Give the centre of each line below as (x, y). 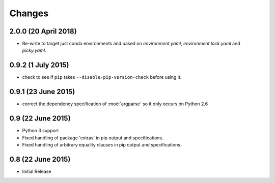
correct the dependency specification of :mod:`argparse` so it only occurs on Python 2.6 (115, 104)
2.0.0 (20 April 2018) (43, 31)
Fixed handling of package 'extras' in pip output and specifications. (93, 138)
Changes (29, 13)
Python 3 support (40, 131)
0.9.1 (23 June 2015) (42, 92)
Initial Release (37, 171)
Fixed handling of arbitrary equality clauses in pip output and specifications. (102, 144)
